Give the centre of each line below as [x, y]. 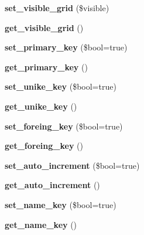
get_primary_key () [46, 67]
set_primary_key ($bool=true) [66, 47]
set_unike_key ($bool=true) [61, 86]
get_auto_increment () [52, 185]
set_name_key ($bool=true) [61, 204]
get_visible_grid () [44, 27]
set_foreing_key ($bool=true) [64, 126]
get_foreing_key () [44, 146]
